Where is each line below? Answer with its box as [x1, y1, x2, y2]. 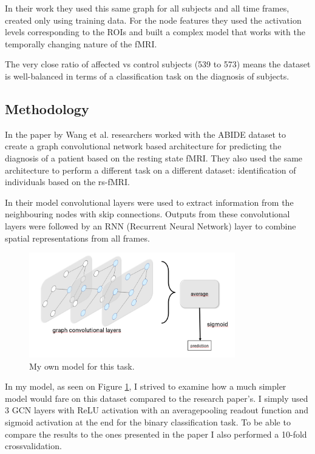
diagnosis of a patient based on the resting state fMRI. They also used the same [5, 151, 303, 164]
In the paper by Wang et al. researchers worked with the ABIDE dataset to [5, 127, 286, 140]
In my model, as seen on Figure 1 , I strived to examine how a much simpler [5, 380, 286, 393]
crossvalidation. [5, 439, 62, 452]
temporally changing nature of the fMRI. [5, 37, 157, 50]
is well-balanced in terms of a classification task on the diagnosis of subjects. [5, 69, 290, 82]
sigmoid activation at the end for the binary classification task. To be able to [5, 415, 291, 428]
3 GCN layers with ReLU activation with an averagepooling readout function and [5, 404, 309, 416]
